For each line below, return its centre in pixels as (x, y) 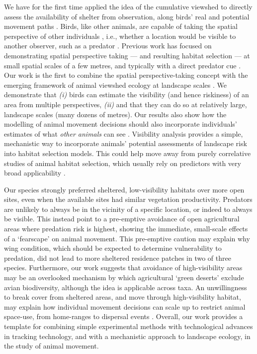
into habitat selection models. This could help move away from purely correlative (128, 153)
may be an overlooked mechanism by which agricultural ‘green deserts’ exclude (124, 277)
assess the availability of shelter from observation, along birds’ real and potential (127, 16)
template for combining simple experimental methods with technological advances (128, 326)
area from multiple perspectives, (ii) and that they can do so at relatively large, (126, 104)
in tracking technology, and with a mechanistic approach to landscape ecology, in (127, 336)
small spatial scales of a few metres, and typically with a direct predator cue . (123, 65)
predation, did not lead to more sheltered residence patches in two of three (118, 258)
